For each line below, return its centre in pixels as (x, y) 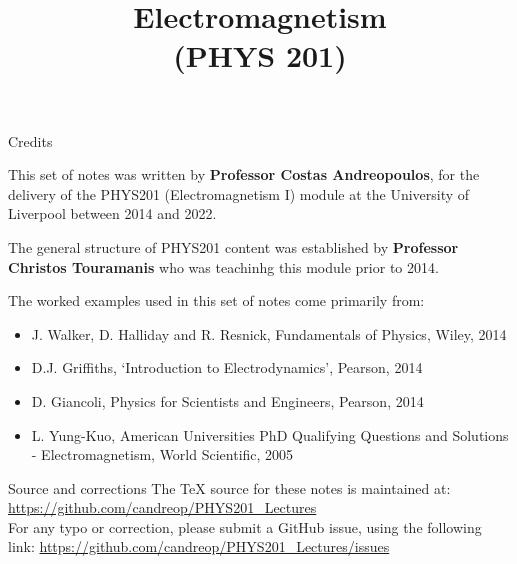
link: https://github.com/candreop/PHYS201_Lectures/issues (199, 546)
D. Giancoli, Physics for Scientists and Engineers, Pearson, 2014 (227, 400)
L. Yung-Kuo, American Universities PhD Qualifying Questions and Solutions (270, 434)
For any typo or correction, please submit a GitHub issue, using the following (245, 526)
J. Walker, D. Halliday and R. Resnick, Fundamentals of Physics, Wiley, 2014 (269, 333)
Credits (30, 140)
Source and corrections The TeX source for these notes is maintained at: (229, 487)
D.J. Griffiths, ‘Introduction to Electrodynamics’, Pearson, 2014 (227, 367)
